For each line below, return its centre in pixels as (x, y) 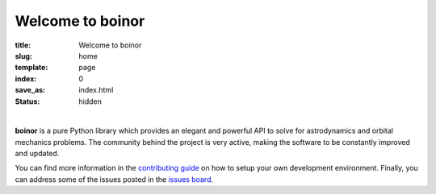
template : (31, 68)
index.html (96, 90)
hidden (90, 101)
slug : (23, 56)
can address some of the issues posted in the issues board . (114, 179)
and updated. (37, 154)
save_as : (30, 90)
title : (23, 45)
